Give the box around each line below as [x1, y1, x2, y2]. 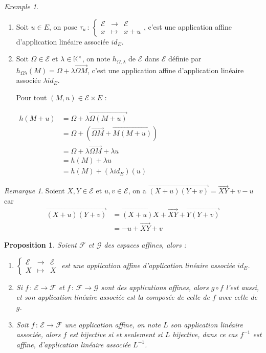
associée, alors [16, 329, 61, 340]
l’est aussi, [226, 281, 259, 292]
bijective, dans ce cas [172, 329, 238, 340]
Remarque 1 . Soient [4, 185, 65, 196]
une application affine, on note [64, 319, 161, 329]
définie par [168, 53, 202, 64]
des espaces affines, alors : [104, 239, 187, 250]
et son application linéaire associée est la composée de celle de [16, 292, 210, 302]
